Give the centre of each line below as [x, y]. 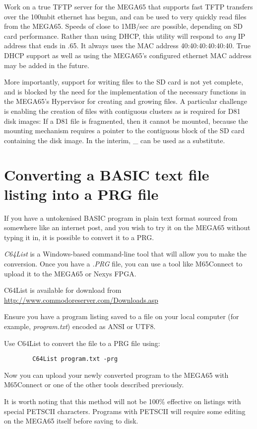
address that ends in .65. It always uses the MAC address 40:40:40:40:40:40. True [127, 45]
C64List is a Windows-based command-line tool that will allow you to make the [125, 254]
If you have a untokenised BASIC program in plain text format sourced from [121, 217]
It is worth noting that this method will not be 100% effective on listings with [123, 401]
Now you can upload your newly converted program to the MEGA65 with [116, 375]
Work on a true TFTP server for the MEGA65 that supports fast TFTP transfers [128, 6]
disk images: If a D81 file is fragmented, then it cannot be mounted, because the [126, 121]
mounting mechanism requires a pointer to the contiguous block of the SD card [124, 130]
